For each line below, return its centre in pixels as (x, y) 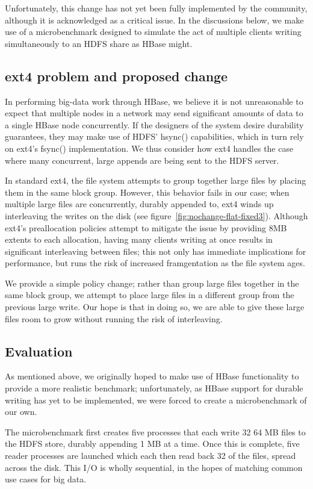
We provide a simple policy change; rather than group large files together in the (152, 283)
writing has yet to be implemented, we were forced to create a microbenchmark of (156, 400)
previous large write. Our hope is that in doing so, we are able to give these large (155, 307)
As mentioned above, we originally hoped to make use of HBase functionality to (152, 376)
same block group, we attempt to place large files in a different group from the (150, 295)
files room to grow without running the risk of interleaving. (114, 318)
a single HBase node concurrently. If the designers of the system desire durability (154, 124)
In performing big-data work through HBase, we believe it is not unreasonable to (154, 101)
